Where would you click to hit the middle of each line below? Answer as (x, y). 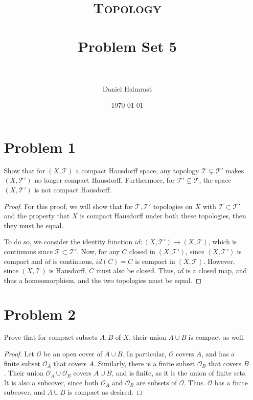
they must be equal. (34, 225)
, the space (215, 180)
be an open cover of (73, 354)
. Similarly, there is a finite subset (144, 363)
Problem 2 (40, 314)
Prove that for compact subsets (51, 337)
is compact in (155, 261)
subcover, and (25, 392)
